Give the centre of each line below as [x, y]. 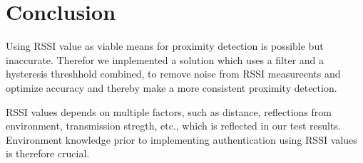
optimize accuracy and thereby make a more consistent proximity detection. [172, 87]
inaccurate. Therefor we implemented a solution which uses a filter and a [165, 59]
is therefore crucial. [48, 153]
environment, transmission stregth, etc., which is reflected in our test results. [173, 126]
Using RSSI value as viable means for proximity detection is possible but [165, 46]
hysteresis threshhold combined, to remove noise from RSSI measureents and [173, 74]
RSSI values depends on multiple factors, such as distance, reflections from [169, 111]
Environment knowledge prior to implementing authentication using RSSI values [181, 139]
